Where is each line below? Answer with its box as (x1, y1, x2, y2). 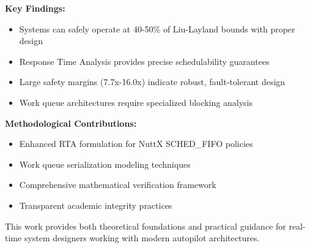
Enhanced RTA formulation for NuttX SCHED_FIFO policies (19, 137, 253, 150)
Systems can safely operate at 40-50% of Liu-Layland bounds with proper (19, 22, 295, 35)
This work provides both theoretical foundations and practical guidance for (5, 219, 286, 232)
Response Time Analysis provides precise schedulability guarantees (19, 54, 270, 67)
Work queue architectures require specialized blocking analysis (19, 96, 253, 108)
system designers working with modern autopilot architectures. (24, 231, 260, 244)
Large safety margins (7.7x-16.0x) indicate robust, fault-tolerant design (19, 75, 286, 88)
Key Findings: (5, 2, 65, 14)
